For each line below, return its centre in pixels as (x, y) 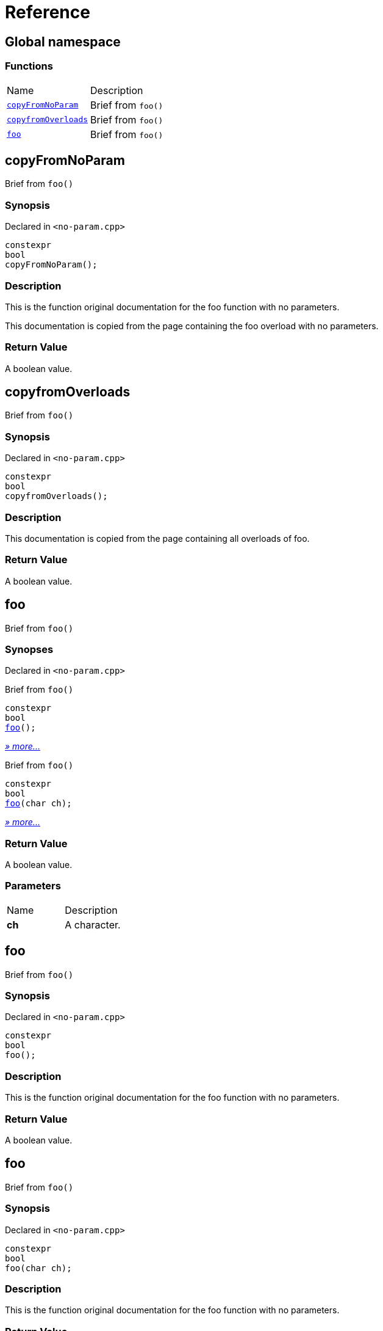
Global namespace (63, 42)
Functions (29, 66)
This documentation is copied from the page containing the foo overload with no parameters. (192, 326)
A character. (93, 924)
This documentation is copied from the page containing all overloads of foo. (157, 538)
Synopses (29, 649)
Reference (48, 12)
